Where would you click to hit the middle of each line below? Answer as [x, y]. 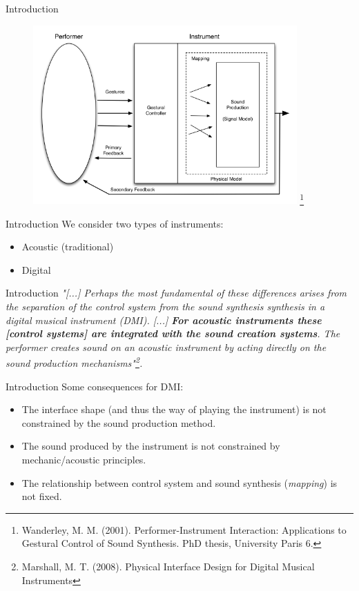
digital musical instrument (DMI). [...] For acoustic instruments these [164, 320]
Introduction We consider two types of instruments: [115, 223]
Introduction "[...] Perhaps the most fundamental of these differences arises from [176, 293]
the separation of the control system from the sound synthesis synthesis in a [165, 306]
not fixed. [42, 496]
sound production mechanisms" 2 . [74, 362]
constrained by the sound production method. [119, 422]
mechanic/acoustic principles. [84, 459]
